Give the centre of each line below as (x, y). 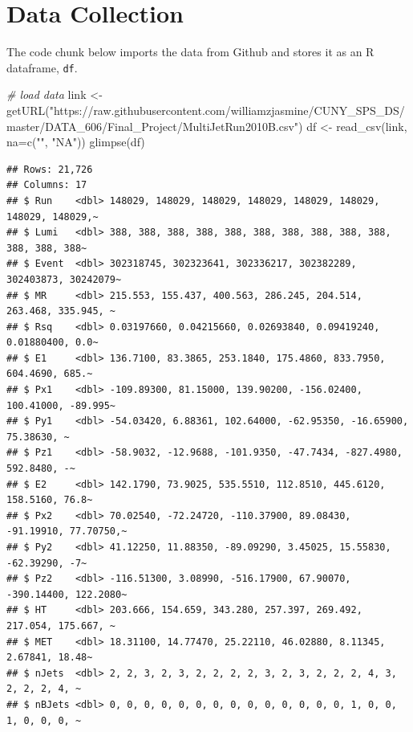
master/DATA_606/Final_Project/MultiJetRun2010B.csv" (153, 126)
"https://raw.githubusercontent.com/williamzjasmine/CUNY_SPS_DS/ (227, 110)
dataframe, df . (42, 67)
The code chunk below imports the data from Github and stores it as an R (190, 52)
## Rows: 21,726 (50, 169)
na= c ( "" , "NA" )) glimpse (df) (76, 142)
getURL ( (28, 110)
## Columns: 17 (47, 185)
